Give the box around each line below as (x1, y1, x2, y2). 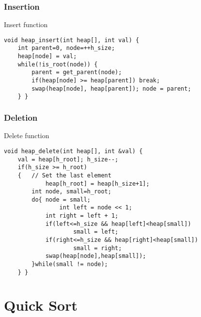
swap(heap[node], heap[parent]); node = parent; (31, 85, 191, 92)
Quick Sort (4, 295, 77, 315)
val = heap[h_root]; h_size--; (17, 156, 119, 163)
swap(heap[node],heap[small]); (45, 253, 146, 260)
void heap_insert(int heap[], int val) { (4, 36, 139, 44)
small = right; (73, 244, 122, 252)
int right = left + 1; (45, 212, 119, 220)
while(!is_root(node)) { (17, 61, 98, 68)
